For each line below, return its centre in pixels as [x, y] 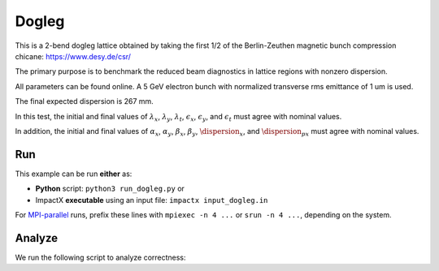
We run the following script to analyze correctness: [100, 257]
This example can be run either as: [74, 174]
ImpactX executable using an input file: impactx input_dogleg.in [152, 200]
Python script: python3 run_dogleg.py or [110, 189]
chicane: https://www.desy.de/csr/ [73, 56]
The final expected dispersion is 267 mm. [84, 101]
